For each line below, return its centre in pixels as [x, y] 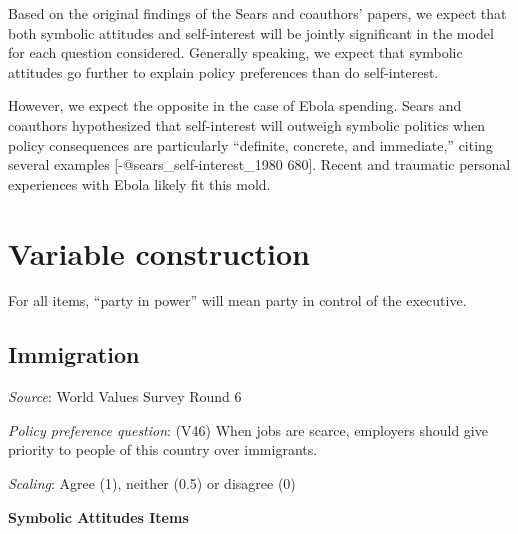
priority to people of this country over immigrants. [163, 449]
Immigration [74, 354]
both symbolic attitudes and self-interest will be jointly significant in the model [251, 32]
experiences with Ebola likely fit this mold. [139, 183]
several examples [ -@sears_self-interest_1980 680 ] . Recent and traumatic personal [259, 164]
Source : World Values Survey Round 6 [125, 396]
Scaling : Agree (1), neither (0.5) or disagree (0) [152, 483]
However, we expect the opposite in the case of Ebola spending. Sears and [235, 105]
